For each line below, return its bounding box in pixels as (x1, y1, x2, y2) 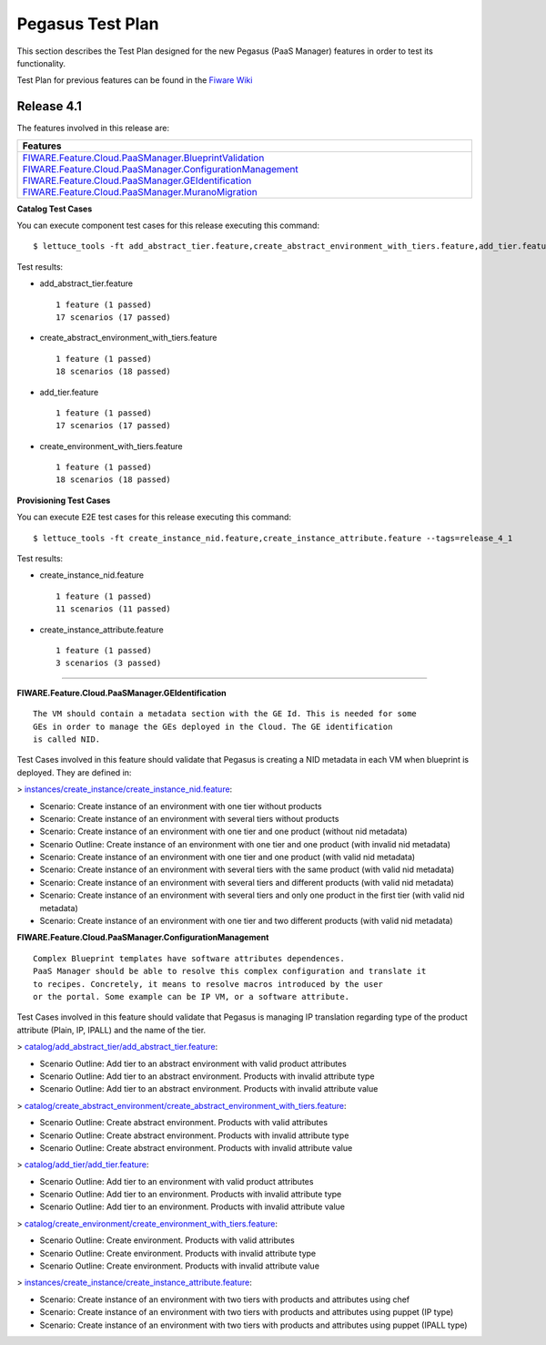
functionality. (16, 57, 66, 68)
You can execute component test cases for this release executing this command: (16, 220, 320, 231)
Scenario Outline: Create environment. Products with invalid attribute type (39, 1247, 317, 1258)
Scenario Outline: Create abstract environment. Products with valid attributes (39, 1117, 328, 1128)
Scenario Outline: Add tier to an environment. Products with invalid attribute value (39, 1201, 346, 1212)
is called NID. (33, 734, 101, 744)
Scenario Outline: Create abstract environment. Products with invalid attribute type (39, 1130, 349, 1141)
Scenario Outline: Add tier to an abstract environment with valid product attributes (39, 1058, 348, 1069)
